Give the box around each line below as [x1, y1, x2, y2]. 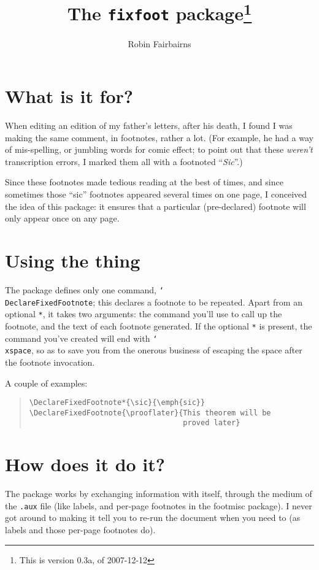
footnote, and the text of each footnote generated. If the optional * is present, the [5, 319, 312, 332]
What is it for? [5, 83, 134, 109]
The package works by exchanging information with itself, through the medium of [5, 487, 312, 500]
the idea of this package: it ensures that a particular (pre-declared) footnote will [5, 199, 306, 212]
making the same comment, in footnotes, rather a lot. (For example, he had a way [5, 131, 313, 144]
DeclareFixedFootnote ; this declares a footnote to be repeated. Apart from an [5, 295, 302, 308]
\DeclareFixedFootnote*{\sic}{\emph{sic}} [29, 398, 206, 407]
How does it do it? [5, 452, 166, 477]
